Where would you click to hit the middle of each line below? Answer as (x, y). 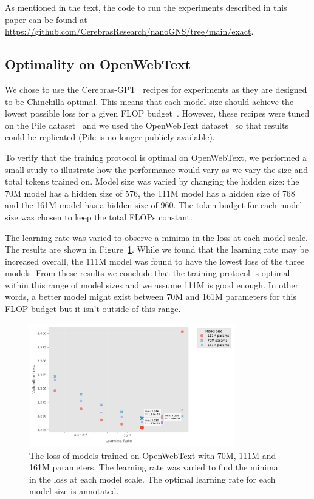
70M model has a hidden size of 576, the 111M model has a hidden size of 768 (150, 193)
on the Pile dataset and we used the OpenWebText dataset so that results (147, 125)
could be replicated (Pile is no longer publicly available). (110, 137)
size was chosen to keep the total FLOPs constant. (99, 216)
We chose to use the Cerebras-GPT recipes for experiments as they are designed (156, 89)
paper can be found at (46, 19)
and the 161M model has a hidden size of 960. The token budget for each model (154, 205)
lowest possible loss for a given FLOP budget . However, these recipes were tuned (157, 113)
